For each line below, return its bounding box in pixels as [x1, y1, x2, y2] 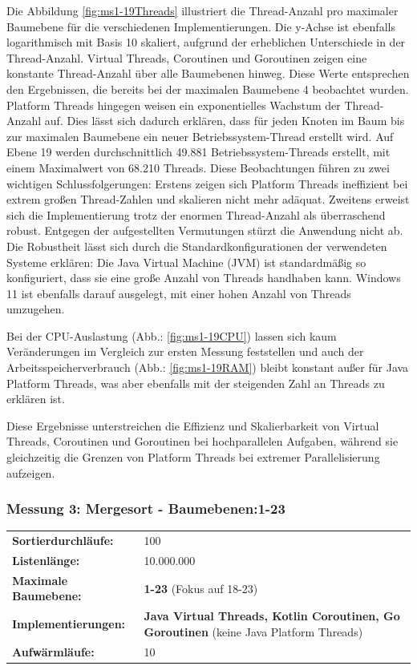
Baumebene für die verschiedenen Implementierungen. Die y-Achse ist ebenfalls [6, 18, 395, 34]
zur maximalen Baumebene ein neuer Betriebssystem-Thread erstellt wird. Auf [6, 127, 394, 144]
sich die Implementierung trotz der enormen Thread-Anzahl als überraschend [6, 206, 386, 223]
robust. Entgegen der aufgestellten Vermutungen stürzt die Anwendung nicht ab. [6, 222, 403, 239]
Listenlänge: [12, 552, 80, 569]
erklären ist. [6, 390, 65, 407]
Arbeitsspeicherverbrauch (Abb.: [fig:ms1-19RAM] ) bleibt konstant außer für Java [6, 359, 409, 376]
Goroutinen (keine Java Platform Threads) [144, 623, 363, 640]
